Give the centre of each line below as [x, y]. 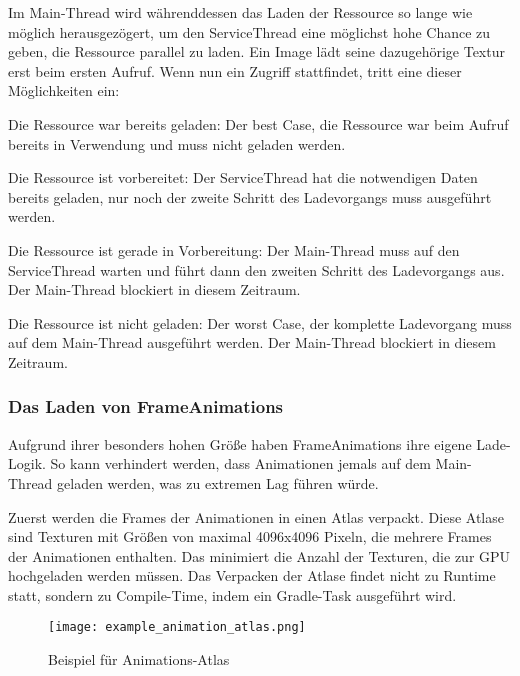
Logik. [27, 463]
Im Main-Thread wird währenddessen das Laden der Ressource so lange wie [240, 12]
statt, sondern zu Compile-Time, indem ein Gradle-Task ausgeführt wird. [232, 594]
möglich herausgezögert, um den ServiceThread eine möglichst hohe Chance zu [249, 31]
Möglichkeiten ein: [64, 90]
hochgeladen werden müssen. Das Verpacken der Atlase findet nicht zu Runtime [252, 575]
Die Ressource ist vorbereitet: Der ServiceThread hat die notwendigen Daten [243, 177]
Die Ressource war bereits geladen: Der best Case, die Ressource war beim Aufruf [258, 123]
